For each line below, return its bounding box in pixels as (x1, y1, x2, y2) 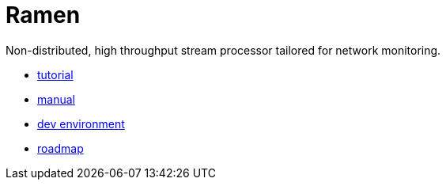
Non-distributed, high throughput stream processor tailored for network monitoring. (6, 43, 441, 57)
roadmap (37, 141, 84, 155)
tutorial (37, 67, 74, 82)
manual (37, 92, 75, 106)
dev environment (37, 116, 125, 131)
